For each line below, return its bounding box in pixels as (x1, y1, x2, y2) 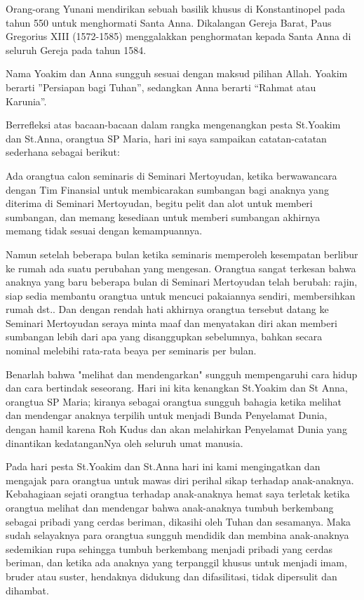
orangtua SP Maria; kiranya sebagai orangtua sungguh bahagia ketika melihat (6, 394, 342, 408)
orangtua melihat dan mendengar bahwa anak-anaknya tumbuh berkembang (6, 500, 334, 514)
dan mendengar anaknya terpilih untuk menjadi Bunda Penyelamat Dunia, (6, 408, 328, 422)
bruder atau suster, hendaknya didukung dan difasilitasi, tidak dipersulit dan (6, 568, 337, 583)
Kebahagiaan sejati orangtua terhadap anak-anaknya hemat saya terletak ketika (6, 486, 350, 501)
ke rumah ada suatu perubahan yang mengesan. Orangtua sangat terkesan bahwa (6, 260, 356, 275)
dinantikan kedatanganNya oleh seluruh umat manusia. (6, 435, 243, 450)
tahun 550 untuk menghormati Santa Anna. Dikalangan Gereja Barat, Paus (6, 15, 332, 29)
